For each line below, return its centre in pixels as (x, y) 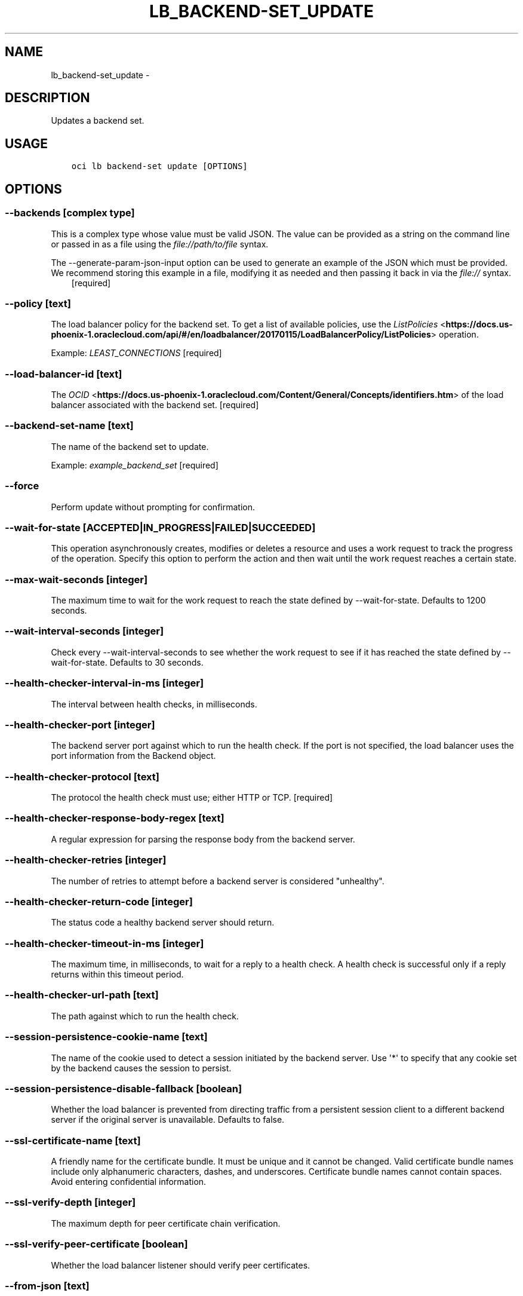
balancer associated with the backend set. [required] (155, 405)
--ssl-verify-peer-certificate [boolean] (96, 1244)
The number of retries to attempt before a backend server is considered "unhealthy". (218, 881)
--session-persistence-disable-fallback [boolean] (124, 1088)
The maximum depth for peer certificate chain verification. (166, 1223)
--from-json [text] (47, 1286)
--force (22, 486)
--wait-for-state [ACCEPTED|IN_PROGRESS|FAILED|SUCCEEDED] (160, 527)
